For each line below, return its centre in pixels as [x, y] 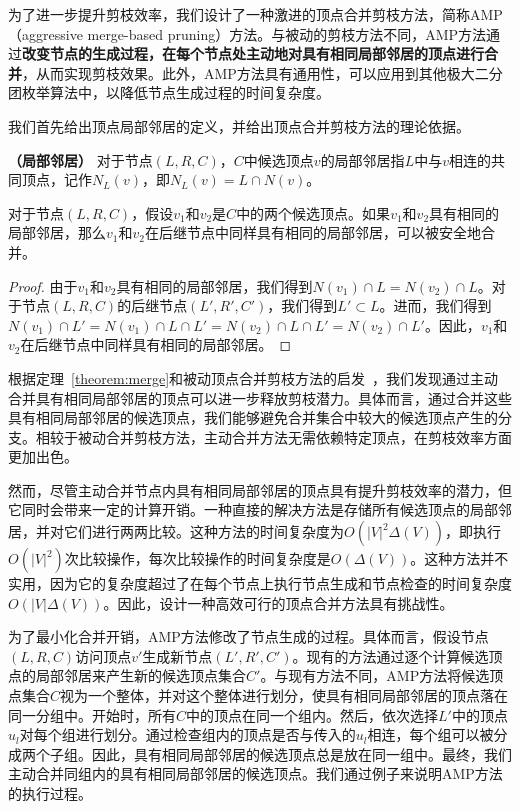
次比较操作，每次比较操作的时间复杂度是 [197, 558]
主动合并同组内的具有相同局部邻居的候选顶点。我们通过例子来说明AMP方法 [255, 773]
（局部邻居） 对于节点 [80, 159]
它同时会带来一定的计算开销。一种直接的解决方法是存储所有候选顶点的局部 [253, 509]
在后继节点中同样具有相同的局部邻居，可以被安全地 [312, 232]
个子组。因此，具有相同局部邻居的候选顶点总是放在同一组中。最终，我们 [273, 753]
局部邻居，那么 [57, 232]
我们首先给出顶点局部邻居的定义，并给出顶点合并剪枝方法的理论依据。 [239, 125]
